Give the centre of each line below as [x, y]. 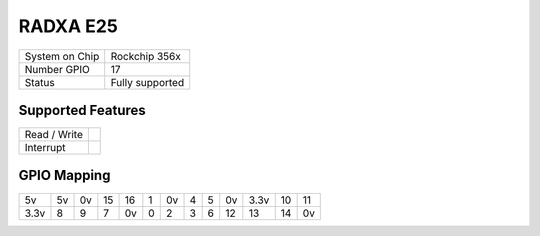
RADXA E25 [68, 26]
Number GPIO [57, 69]
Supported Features [82, 110]
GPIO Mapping [64, 175]
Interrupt [45, 148]
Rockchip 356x [146, 56]
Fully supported [147, 82]
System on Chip [62, 56]
